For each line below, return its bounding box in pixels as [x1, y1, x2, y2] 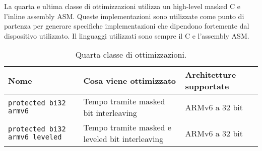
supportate [185, 80, 229, 92]
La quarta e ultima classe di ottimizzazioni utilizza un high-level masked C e [4, 1, 241, 11]
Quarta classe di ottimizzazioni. [75, 49, 187, 61]
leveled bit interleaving [83, 133, 164, 145]
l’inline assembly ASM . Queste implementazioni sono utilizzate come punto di [4, 11, 244, 21]
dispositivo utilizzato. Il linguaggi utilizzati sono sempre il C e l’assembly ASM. [4, 30, 249, 41]
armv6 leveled [8, 133, 62, 141]
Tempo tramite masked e [83, 121, 171, 133]
